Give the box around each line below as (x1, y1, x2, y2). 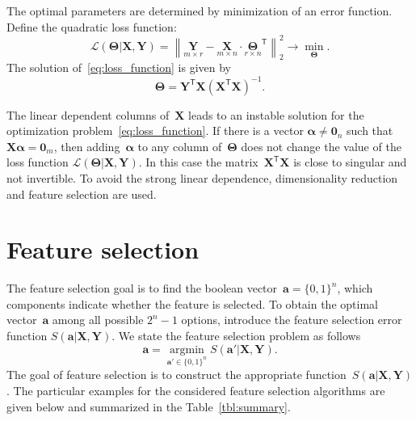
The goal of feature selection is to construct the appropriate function (6, 366, 347, 383)
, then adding (53, 137, 120, 154)
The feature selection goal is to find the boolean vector (6, 280, 278, 297)
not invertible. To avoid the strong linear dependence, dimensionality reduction (6, 169, 398, 186)
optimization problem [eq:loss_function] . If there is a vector (6, 122, 304, 139)
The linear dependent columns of (6, 106, 170, 123)
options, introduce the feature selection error (181, 311, 402, 328)
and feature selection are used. (6, 185, 157, 202)
